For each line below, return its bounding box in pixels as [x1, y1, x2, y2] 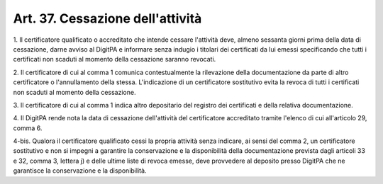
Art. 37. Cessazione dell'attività [13, 11, 202, 26]
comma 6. [13, 124, 43, 132]
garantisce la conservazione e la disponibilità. [13, 166, 147, 175]
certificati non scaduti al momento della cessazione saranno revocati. [13, 55, 216, 64]
